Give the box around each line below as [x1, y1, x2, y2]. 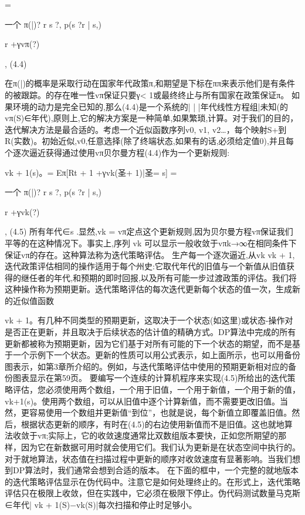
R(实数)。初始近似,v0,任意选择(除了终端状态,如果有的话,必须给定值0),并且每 [5, 135, 294, 147]
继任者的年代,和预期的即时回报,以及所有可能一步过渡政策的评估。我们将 [21, 271, 297, 283]
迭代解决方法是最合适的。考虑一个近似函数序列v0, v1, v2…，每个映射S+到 [5, 123, 287, 135]
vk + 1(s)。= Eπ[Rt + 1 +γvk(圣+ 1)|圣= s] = [5, 166, 177, 178]
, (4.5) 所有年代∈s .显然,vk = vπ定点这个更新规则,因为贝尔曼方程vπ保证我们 [5, 225, 293, 238]
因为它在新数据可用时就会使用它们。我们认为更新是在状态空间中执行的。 [21, 441, 300, 453]
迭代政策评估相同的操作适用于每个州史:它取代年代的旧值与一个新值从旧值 [5, 260, 286, 272]
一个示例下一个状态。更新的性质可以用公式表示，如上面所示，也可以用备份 [12, 349, 300, 361]
